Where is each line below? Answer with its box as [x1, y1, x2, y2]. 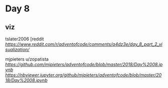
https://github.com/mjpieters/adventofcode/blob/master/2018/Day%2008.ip [5, 62, 163, 67]
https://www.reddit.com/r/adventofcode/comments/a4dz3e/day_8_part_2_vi [5, 41, 163, 47]
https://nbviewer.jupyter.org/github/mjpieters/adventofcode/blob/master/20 [5, 72, 162, 78]
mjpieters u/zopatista [5, 56, 49, 62]
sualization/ [5, 47, 30, 52]
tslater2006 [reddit [5, 36, 44, 42]
